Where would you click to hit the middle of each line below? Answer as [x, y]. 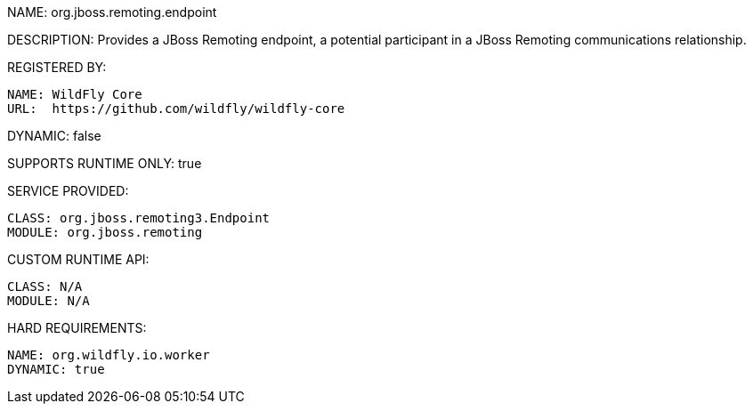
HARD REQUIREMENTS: [77, 328]
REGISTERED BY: [57, 67]
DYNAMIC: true [56, 369]
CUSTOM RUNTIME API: [78, 259]
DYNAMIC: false [54, 136]
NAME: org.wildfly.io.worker [109, 355]
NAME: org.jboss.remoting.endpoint [112, 12]
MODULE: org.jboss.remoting [105, 232]
